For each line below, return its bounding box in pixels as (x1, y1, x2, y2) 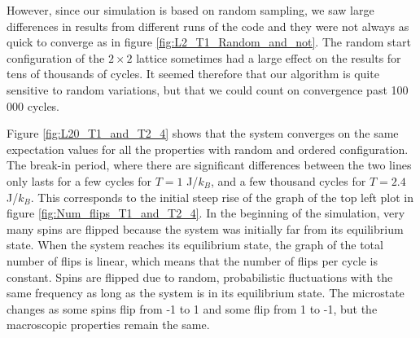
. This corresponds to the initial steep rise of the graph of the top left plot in (30, 188, 414, 205)
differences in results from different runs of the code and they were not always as (7, 17, 409, 34)
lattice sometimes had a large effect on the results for (136, 49, 401, 66)
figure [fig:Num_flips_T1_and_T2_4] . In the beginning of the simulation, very (7, 204, 405, 222)
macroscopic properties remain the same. (7, 316, 210, 333)
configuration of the (7, 49, 105, 66)
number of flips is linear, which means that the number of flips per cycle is (7, 252, 378, 269)
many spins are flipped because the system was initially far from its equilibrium (7, 220, 404, 237)
